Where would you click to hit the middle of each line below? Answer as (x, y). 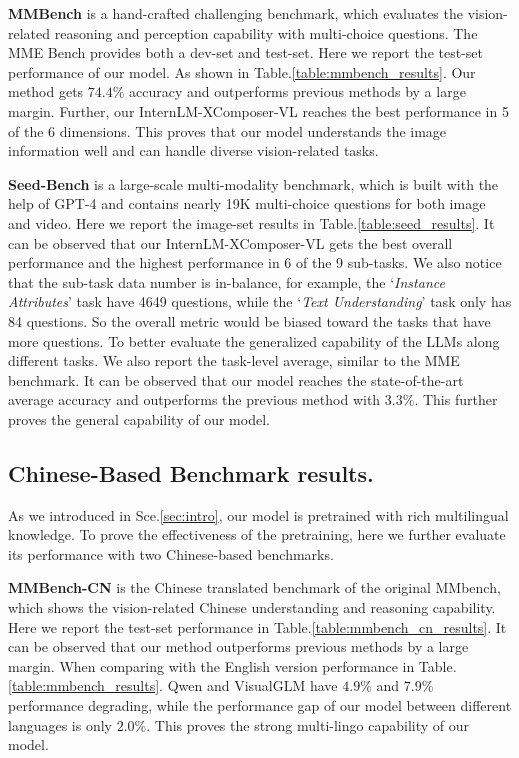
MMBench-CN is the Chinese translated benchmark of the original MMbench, (254, 587)
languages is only (60, 724)
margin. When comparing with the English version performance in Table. (232, 665)
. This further (456, 399)
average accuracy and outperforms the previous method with (194, 399)
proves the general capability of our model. (139, 418)
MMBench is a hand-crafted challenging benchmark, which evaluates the (235, 13)
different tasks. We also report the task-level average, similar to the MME (234, 360)
